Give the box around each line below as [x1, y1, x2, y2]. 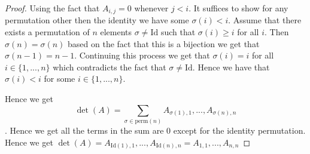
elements [100, 26, 132, 38]
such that [160, 26, 196, 38]
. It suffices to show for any [189, 2, 288, 14]
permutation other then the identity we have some [5, 14, 189, 26]
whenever [134, 2, 169, 14]
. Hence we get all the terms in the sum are [5, 124, 164, 136]
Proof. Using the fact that [5, 2, 100, 14]
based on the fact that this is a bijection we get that [68, 37, 260, 50]
